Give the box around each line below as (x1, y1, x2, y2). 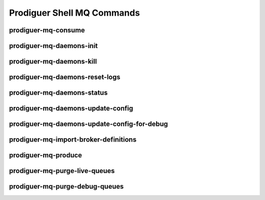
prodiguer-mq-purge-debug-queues (9, 182, 124, 191)
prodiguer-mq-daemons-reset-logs (9, 73, 120, 81)
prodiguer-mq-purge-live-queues (9, 167, 115, 175)
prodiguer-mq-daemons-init (9, 42, 98, 50)
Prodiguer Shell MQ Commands (9, 7, 140, 18)
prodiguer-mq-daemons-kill (9, 57, 97, 66)
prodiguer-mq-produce (9, 151, 82, 159)
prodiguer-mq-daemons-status (9, 89, 108, 97)
